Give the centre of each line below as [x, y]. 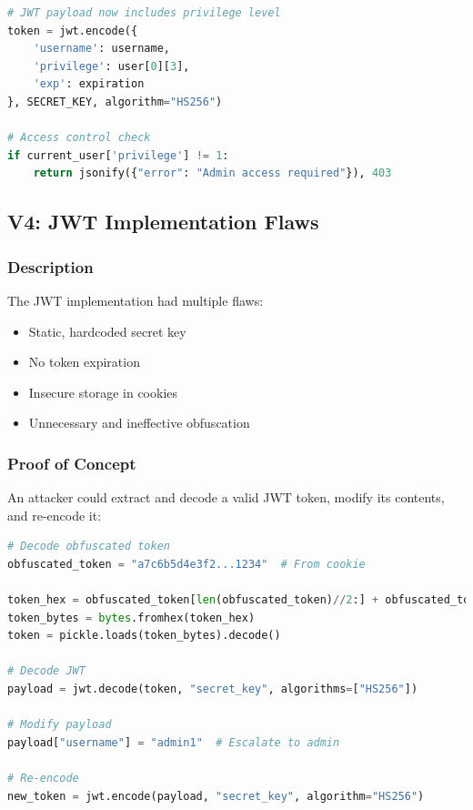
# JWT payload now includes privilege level [144, 13]
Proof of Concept [72, 463]
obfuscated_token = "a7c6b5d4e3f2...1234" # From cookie [186, 564]
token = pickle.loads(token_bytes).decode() [144, 636]
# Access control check [79, 138]
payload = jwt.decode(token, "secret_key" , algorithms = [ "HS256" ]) [213, 689]
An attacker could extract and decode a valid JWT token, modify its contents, [226, 497]
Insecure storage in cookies [103, 392]
